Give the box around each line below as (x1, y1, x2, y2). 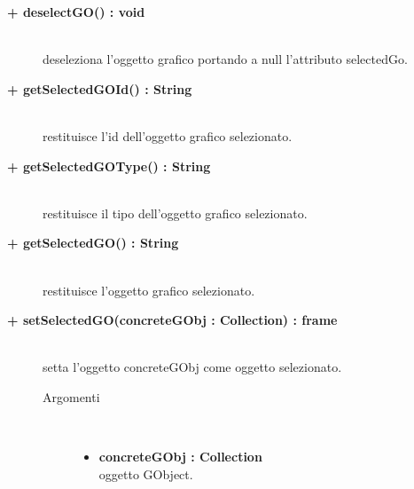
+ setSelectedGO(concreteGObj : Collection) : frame (7, 311, 338, 329)
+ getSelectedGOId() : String (7, 79, 192, 98)
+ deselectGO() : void (7, 3, 145, 20)
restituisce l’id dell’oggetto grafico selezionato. (43, 126, 293, 145)
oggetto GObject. (98, 464, 193, 483)
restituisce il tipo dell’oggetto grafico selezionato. (43, 203, 308, 222)
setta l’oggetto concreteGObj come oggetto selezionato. (43, 358, 342, 376)
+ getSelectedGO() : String (7, 233, 179, 252)
